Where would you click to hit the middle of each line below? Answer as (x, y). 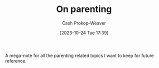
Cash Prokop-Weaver (84, 23)
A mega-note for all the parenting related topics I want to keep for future (79, 55)
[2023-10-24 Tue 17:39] (84, 32)
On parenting (84, 9)
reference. (16, 60)
